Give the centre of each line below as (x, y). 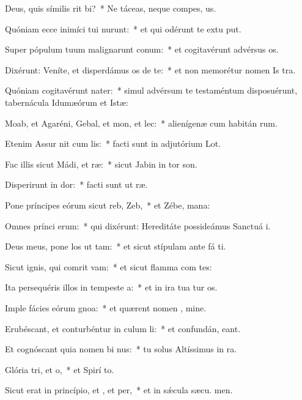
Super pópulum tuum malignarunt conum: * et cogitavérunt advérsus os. (142, 49)
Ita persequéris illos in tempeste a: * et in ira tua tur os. (111, 287)
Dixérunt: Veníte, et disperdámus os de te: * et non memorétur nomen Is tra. (150, 69)
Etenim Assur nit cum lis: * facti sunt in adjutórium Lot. (113, 143)
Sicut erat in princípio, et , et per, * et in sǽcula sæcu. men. (119, 390)
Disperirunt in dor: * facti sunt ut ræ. (76, 184)
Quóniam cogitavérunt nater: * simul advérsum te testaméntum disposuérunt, (151, 90)
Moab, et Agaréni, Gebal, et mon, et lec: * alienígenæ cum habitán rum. (141, 123)
